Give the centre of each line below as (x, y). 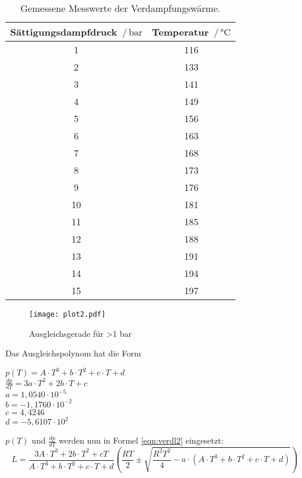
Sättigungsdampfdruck (64, 32)
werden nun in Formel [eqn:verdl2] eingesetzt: (141, 440)
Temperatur (180, 32)
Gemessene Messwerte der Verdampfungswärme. (120, 8)
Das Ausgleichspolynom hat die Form (73, 353)
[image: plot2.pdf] (67, 314)
